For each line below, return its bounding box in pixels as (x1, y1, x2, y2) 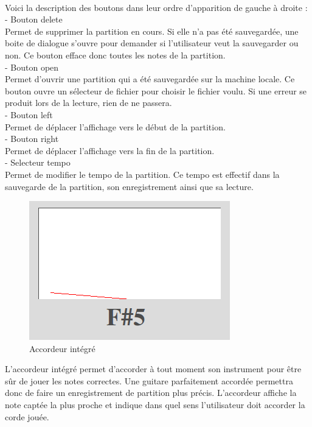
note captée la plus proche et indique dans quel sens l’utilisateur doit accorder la (5, 398, 305, 411)
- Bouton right (5, 132, 59, 145)
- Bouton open (5, 60, 59, 73)
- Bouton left (5, 108, 53, 121)
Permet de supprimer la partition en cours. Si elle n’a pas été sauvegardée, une (5, 24, 299, 37)
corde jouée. (5, 410, 49, 423)
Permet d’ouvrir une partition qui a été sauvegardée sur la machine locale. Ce (5, 72, 295, 85)
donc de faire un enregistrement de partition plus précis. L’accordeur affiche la (5, 386, 297, 399)
